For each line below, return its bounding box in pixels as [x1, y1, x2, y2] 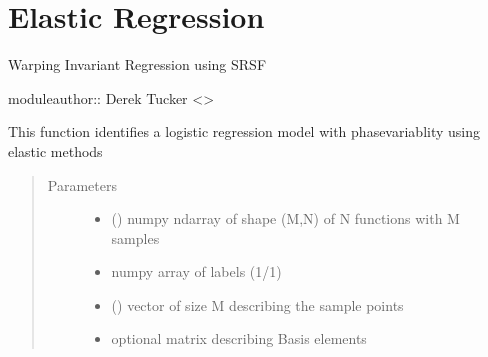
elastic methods [8, 140, 103, 161]
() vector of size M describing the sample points [111, 294, 404, 315]
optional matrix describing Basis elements [111, 328, 367, 349]
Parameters [47, 174, 117, 195]
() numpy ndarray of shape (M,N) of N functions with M [111, 208, 460, 229]
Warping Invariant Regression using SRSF [8, 54, 267, 75]
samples [111, 227, 160, 248]
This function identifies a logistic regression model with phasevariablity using [8, 121, 481, 142]
